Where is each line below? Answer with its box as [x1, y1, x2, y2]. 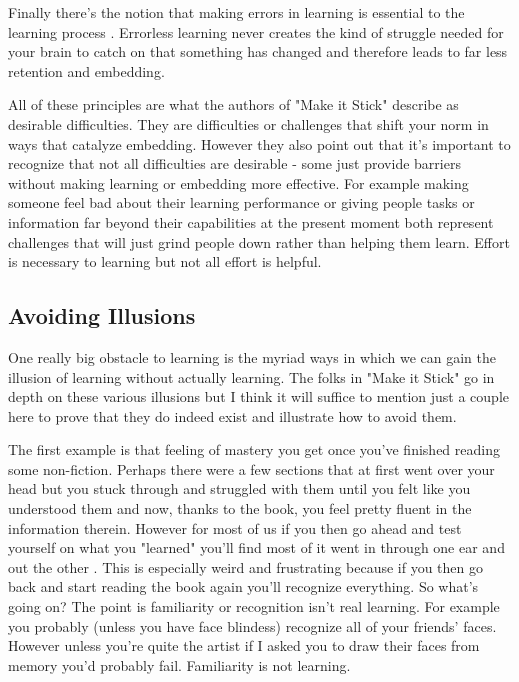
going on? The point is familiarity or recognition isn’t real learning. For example [8, 596, 500, 617]
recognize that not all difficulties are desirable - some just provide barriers [8, 153, 461, 174]
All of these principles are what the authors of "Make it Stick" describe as [8, 94, 459, 115]
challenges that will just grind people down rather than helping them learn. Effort [8, 231, 510, 252]
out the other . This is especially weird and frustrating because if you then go [8, 556, 484, 577]
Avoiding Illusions [8, 300, 196, 331]
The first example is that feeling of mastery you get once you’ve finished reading [8, 439, 500, 460]
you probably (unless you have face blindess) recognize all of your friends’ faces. [8, 615, 497, 636]
